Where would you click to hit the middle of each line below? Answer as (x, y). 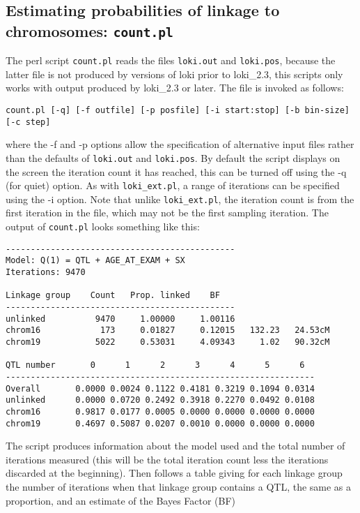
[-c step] (28, 122)
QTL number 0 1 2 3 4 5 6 (155, 365)
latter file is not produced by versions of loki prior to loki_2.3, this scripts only (174, 74)
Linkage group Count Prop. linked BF (113, 296)
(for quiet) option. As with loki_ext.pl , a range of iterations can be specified (173, 185)
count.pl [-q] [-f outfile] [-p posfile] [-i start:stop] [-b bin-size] (178, 111)
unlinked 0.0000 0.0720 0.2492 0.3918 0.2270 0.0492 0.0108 (160, 400)
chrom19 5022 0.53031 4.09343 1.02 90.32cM (168, 342)
